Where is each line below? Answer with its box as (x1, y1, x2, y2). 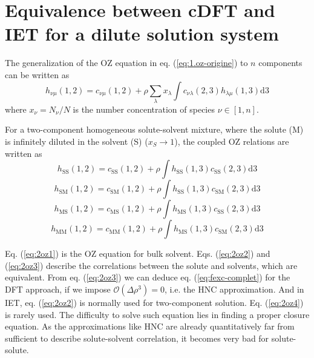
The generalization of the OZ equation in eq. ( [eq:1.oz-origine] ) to (5, 56, 248, 69)
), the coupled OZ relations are (174, 135, 289, 148)
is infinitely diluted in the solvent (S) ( (5, 135, 148, 148)
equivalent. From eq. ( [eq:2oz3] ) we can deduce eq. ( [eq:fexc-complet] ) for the (5, 271, 290, 283)
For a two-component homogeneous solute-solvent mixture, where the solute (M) (5, 123, 304, 136)
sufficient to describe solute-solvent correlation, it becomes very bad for (5, 331, 269, 344)
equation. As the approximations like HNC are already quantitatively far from (5, 320, 295, 333)
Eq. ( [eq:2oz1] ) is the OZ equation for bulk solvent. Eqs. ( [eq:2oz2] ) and (5, 247, 270, 260)
